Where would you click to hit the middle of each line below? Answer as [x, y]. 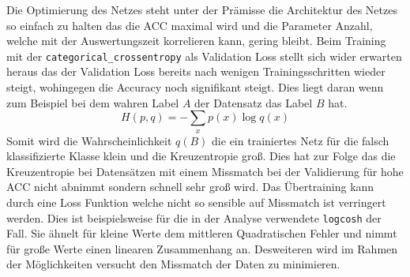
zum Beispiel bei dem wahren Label [93, 102]
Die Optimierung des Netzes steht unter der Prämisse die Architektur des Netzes [202, 9]
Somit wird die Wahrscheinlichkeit [89, 140]
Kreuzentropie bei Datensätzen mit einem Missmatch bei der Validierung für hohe [205, 171]
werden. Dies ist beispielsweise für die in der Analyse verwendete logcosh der [194, 217]
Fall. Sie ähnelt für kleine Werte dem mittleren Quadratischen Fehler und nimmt [202, 233]
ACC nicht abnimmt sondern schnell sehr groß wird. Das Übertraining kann [190, 187]
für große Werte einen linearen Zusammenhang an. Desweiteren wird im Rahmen [202, 248]
